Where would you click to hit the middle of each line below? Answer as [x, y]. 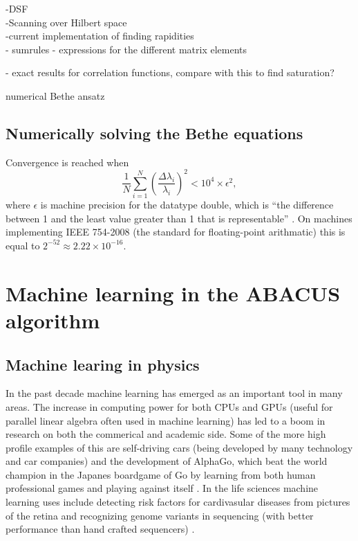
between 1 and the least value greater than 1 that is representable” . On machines [179, 218]
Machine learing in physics [103, 364]
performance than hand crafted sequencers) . [100, 529]
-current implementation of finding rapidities [100, 36]
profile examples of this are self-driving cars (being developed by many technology [179, 447]
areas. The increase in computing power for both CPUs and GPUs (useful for [169, 406]
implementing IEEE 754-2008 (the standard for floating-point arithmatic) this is [176, 232]
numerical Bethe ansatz [55, 95]
